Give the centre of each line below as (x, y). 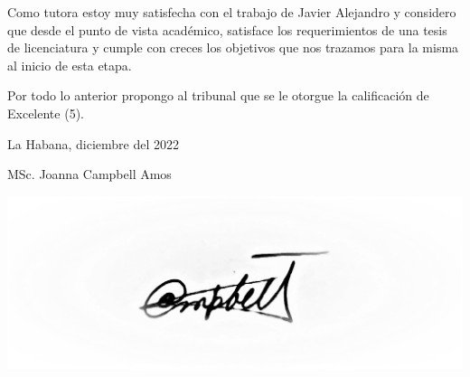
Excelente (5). (46, 113)
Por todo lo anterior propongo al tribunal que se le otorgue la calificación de (218, 95)
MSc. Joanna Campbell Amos (89, 174)
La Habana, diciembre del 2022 (94, 143)
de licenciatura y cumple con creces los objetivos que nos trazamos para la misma (233, 47)
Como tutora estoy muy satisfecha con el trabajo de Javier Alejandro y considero (232, 12)
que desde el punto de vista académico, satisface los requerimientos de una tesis (227, 29)
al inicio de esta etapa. (70, 65)
